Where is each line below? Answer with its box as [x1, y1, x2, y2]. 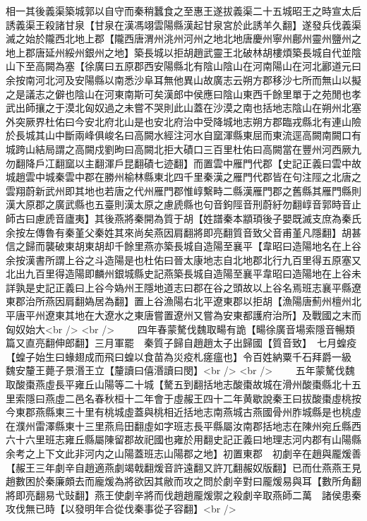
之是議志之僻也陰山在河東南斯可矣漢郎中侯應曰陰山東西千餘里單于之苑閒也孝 [6, 86, 361, 101]
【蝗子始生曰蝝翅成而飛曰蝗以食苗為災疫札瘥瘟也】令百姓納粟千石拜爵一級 [6, 349, 351, 364]
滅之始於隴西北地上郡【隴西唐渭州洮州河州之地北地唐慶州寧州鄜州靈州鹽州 [6, 31, 351, 46]
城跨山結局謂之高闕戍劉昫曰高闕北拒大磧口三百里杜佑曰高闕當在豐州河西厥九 [6, 141, 361, 156]
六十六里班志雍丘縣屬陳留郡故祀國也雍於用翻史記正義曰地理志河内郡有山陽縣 [6, 432, 361, 447]
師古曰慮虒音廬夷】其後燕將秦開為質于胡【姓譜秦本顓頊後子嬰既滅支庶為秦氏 [6, 210, 361, 225]
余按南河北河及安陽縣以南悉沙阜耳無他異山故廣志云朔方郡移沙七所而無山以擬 [6, 72, 361, 87]
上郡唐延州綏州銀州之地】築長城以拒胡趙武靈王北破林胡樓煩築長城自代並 [15, 44, 351, 59]
